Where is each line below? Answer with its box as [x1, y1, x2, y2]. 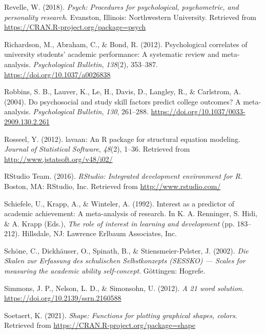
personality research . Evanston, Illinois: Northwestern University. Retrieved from [4, 11, 256, 22]
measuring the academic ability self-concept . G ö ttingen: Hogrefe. [4, 265, 206, 276]
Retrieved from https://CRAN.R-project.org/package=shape [4, 320, 196, 330]
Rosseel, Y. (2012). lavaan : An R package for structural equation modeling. [4, 133, 240, 144]
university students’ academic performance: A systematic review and [4, 49, 219, 59]
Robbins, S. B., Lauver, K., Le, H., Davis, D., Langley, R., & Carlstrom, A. [4, 86, 241, 97]
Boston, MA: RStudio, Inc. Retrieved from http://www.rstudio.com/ [4, 180, 221, 191]
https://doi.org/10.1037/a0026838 [4, 69, 111, 79]
